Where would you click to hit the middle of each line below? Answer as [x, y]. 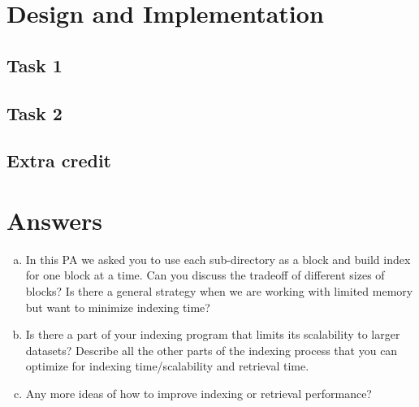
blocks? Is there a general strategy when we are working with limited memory [219, 291]
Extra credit [59, 160]
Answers [55, 220]
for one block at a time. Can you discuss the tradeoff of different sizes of [205, 275]
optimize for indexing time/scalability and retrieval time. [167, 366]
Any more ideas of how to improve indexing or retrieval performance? [199, 393]
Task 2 [35, 113]
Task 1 [35, 65]
